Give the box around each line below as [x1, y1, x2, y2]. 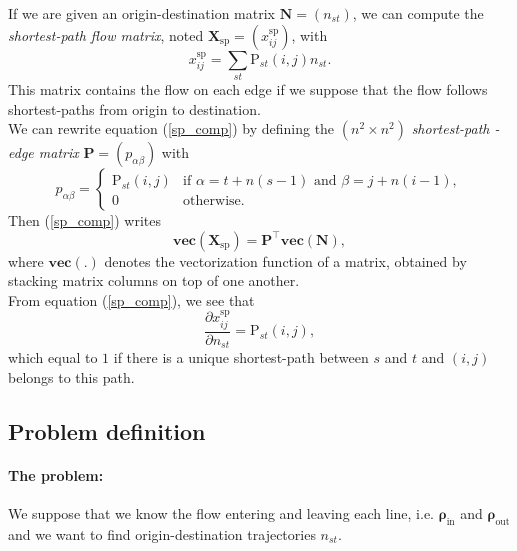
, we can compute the [352, 3, 484, 23]
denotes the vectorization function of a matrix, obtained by [104, 250, 467, 271]
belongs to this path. [8, 366, 135, 387]
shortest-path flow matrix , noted [8, 24, 204, 45]
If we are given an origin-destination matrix [8, 3, 275, 23]
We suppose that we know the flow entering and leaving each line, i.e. [8, 502, 435, 523]
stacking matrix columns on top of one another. [8, 270, 300, 291]
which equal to [8, 347, 98, 368]
